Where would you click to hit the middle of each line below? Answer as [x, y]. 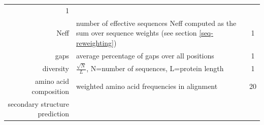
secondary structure [39, 103]
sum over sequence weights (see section [137, 33]
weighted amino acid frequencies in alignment [147, 86]
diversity [56, 68]
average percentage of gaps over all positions [145, 55]
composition [51, 91]
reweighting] [95, 42]
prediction [54, 114]
